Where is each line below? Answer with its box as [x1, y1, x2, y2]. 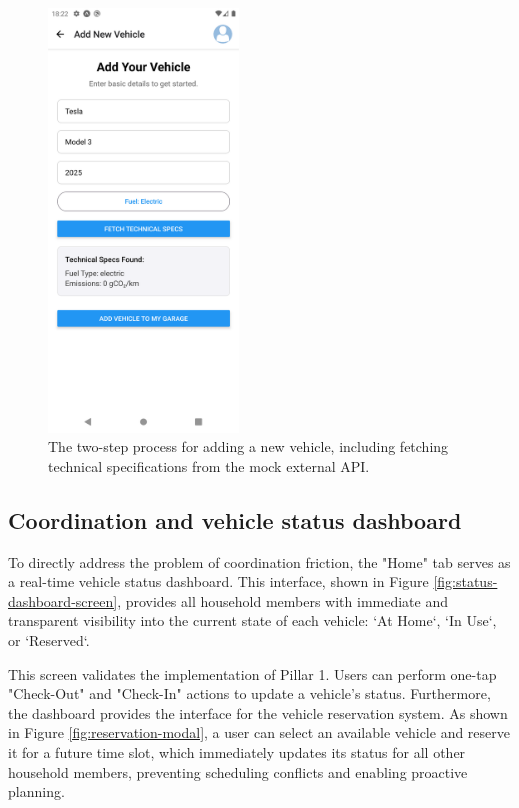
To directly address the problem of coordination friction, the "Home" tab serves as [8, 551, 511, 572]
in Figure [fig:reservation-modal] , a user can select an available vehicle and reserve [8, 722, 511, 743]
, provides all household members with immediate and [117, 590, 449, 611]
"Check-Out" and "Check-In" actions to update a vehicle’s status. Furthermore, [8, 683, 491, 704]
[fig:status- [433, 571, 498, 592]
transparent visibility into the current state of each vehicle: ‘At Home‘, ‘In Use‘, [8, 610, 497, 631]
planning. [8, 781, 65, 802]
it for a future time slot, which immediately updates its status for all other [8, 742, 466, 763]
